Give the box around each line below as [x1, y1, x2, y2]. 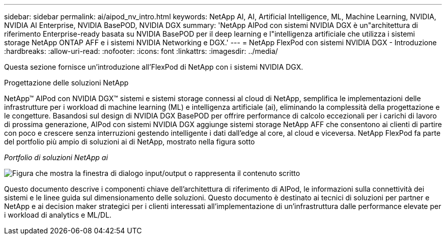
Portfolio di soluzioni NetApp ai [4, 153, 108, 162]
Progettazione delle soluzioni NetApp [4, 78, 129, 87]
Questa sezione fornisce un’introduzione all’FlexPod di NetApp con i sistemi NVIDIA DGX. [4, 63, 303, 71]
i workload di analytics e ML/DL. [4, 211, 111, 219]
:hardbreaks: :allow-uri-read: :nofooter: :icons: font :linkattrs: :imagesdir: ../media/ [4, 47, 278, 55]
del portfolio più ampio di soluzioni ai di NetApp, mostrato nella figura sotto [4, 137, 255, 146]
